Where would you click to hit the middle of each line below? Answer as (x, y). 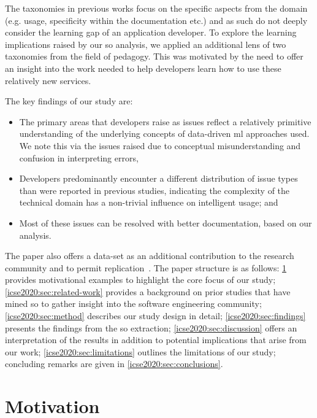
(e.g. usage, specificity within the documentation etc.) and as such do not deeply (156, 20)
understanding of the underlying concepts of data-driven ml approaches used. (164, 134)
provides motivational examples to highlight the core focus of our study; (140, 280)
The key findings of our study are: (69, 101)
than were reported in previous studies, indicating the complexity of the (155, 190)
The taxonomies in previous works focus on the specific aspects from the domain (156, 8)
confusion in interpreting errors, (79, 157)
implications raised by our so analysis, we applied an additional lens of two (146, 44)
